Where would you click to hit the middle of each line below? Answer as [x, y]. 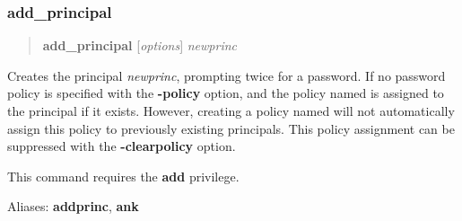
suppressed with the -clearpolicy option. [122, 146]
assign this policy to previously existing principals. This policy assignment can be [231, 128]
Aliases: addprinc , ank [73, 206]
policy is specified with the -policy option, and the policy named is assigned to [226, 93]
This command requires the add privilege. [123, 176]
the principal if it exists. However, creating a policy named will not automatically [231, 110]
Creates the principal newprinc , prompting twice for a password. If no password [227, 75]
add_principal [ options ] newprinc [139, 45]
